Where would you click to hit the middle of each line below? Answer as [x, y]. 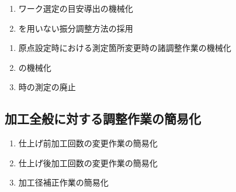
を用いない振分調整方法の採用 [76, 28]
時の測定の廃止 [47, 87]
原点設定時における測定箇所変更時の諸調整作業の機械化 [125, 48]
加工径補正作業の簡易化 [63, 182]
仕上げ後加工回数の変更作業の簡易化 [88, 162]
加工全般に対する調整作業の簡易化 [103, 119]
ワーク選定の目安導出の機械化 [76, 8]
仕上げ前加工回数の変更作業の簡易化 [88, 143]
